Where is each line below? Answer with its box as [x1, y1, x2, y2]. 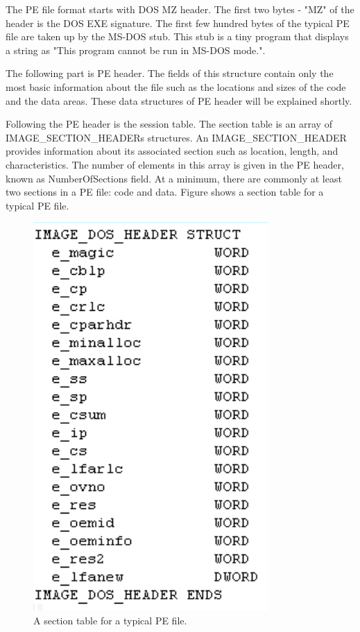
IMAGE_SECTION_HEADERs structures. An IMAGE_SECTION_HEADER [6, 130, 347, 144]
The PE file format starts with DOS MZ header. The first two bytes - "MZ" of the [6, 2, 354, 16]
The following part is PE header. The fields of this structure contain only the [6, 66, 334, 80]
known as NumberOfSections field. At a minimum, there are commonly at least [6, 171, 342, 185]
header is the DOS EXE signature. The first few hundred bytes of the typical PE [6, 15, 350, 30]
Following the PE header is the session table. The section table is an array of [6, 117, 332, 131]
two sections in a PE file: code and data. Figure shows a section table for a [6, 185, 324, 199]
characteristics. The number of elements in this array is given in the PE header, [6, 157, 344, 171]
